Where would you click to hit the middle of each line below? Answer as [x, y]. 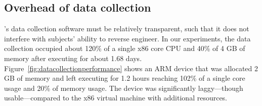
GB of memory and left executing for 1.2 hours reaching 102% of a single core [125, 78]
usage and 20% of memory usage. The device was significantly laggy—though [124, 88]
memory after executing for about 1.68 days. [73, 58]
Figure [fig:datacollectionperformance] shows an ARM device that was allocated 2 [131, 68]
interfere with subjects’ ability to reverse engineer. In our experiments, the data [127, 38]
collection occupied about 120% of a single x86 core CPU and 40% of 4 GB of [125, 48]
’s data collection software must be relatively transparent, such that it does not [127, 29]
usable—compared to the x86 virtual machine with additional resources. [116, 98]
